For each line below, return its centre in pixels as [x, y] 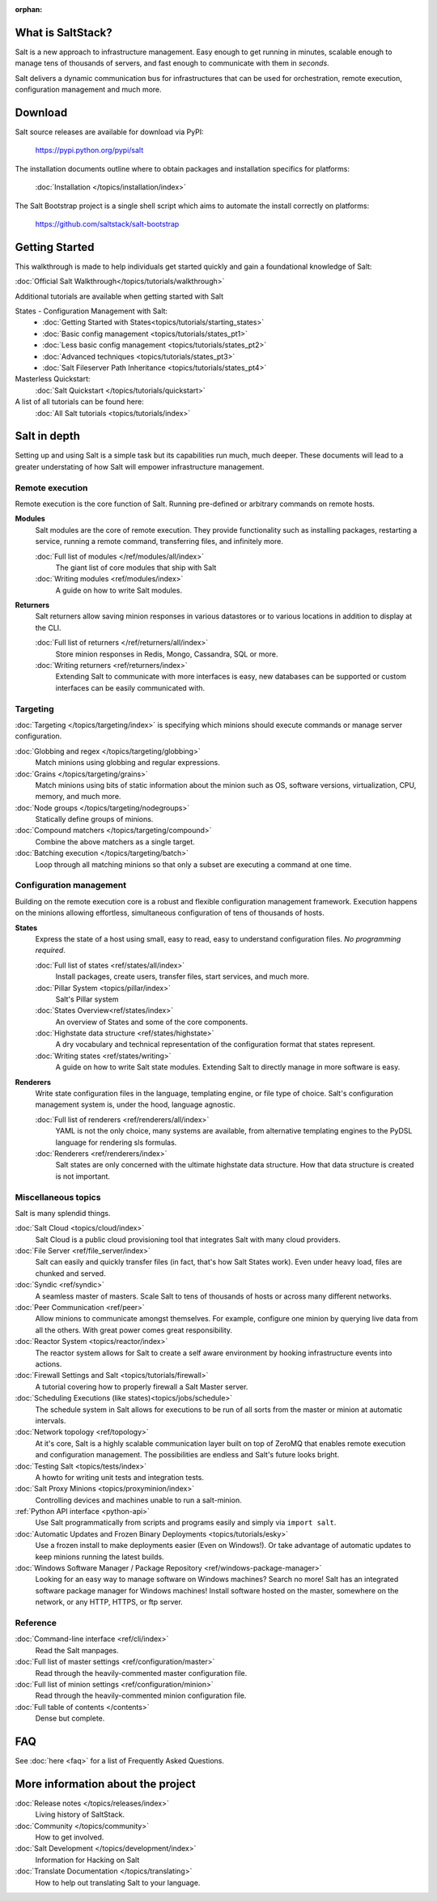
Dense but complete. [70, 1718]
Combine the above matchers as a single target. [115, 841]
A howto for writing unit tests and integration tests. [119, 1477]
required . [51, 950]
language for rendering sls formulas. [116, 1142]
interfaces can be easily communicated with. [130, 687]
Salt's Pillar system [87, 999]
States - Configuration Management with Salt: [91, 311]
